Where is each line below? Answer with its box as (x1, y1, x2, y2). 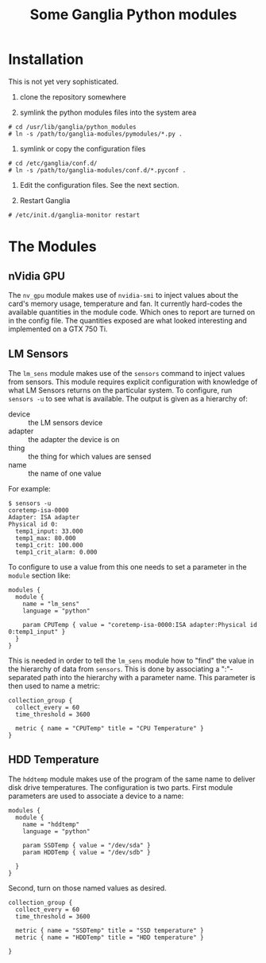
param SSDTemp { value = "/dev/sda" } (22, 841, 151, 849)
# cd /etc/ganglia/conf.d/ (8, 159, 98, 167)
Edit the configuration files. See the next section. (19, 180, 179, 190)
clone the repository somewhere (19, 92, 127, 101)
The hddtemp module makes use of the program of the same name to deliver (8, 774, 256, 784)
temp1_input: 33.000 (15, 527, 83, 535)
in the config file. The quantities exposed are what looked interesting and (8, 315, 248, 325)
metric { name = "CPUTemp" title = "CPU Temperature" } (15, 724, 204, 732)
